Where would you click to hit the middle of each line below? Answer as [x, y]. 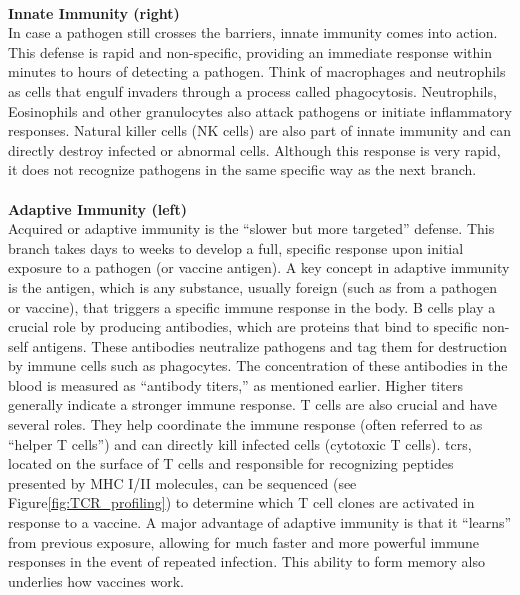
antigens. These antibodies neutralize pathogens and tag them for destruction [270, 345]
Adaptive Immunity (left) [97, 208]
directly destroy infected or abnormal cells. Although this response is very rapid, [254, 149]
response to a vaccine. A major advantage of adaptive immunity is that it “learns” [260, 522]
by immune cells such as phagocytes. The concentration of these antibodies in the [258, 365]
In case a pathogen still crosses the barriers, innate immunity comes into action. [253, 32]
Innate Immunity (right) [94, 12]
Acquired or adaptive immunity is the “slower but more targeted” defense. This [251, 228]
